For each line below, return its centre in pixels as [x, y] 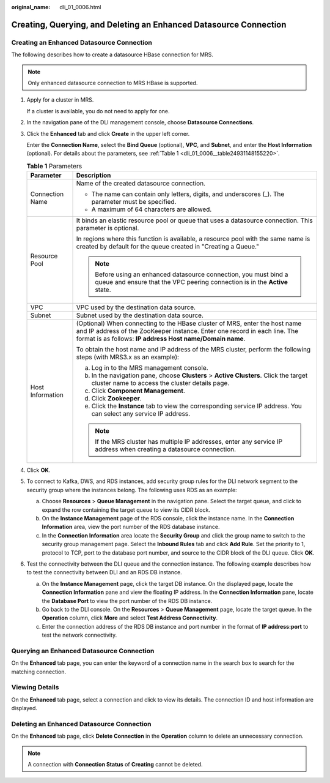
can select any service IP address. [141, 414]
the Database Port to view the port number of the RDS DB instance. [127, 601]
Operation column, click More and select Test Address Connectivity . [130, 618]
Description [94, 176]
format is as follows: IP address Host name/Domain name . [161, 339]
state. [103, 290]
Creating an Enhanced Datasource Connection [82, 42]
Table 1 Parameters [54, 166]
